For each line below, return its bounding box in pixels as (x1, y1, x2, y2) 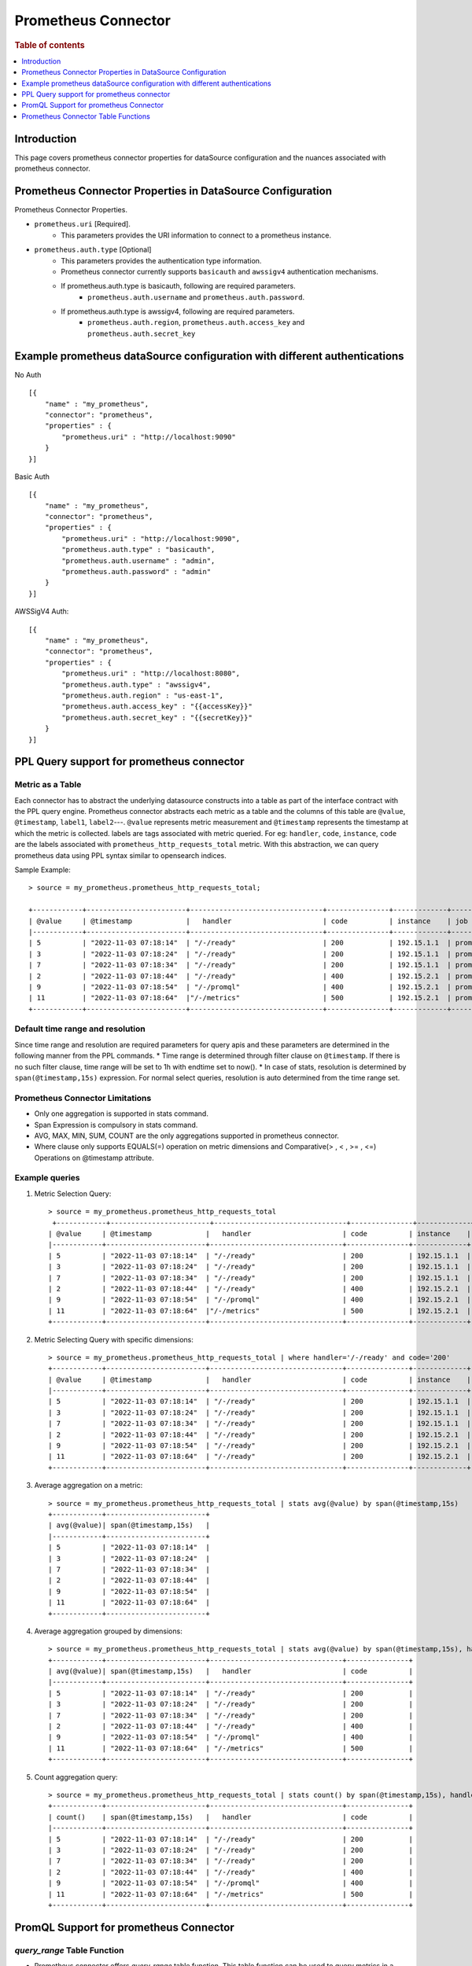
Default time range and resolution (14, 1023, 146, 1034)
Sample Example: (14, 865, 71, 874)
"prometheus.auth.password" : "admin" (61, 567, 212, 576)
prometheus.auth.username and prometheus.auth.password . (87, 292, 305, 302)
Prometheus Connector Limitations (14, 1092, 152, 1103)
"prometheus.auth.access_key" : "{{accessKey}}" (61, 702, 253, 711)
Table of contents (14, 39, 86, 50)
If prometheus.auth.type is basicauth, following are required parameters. (61, 282, 296, 291)
